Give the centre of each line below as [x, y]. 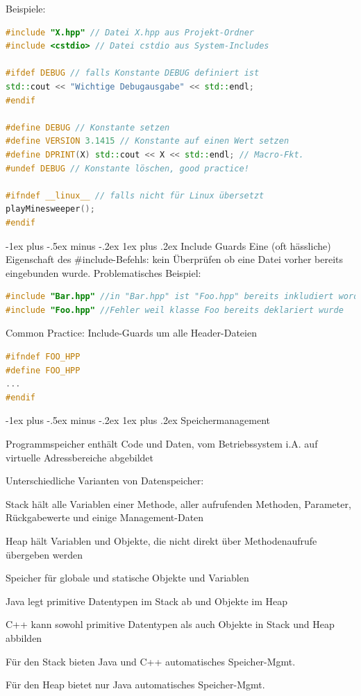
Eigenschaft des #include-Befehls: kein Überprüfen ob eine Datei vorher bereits [175, 259]
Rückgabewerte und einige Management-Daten [105, 517]
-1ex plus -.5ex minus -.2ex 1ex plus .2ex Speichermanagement [138, 420]
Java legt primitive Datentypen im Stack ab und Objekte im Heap [147, 601]
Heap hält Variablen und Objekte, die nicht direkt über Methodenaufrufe [161, 541]
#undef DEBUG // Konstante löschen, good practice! [127, 168]
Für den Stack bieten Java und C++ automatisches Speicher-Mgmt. [151, 661]
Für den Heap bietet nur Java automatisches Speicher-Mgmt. [135, 685]
